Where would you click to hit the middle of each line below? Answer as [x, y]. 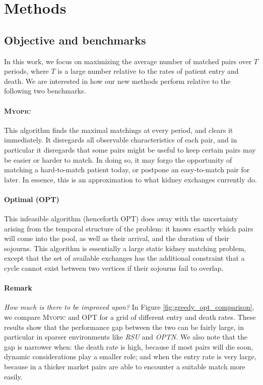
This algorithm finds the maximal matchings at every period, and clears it [119, 130]
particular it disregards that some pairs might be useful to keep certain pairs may [130, 149]
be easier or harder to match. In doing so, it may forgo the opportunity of [118, 159]
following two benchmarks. [45, 91]
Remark [18, 288]
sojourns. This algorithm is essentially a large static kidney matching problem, [125, 248]
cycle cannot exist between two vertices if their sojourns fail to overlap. [114, 268]
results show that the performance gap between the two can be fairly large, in [124, 327]
